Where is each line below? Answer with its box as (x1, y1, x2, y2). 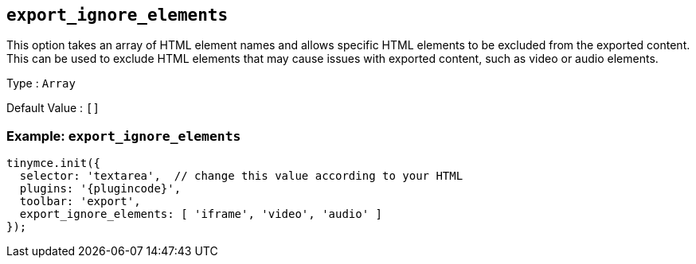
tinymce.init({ (6, 157, 101, 170)
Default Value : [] (6, 101, 100, 115)
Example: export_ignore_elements (6, 127, 241, 144)
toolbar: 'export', (19, 195, 141, 208)
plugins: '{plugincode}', (19, 182, 182, 196)
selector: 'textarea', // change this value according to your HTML (19, 169, 463, 183)
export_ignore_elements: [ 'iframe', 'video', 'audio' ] (19, 208, 383, 221)
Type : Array (6, 76, 76, 91)
